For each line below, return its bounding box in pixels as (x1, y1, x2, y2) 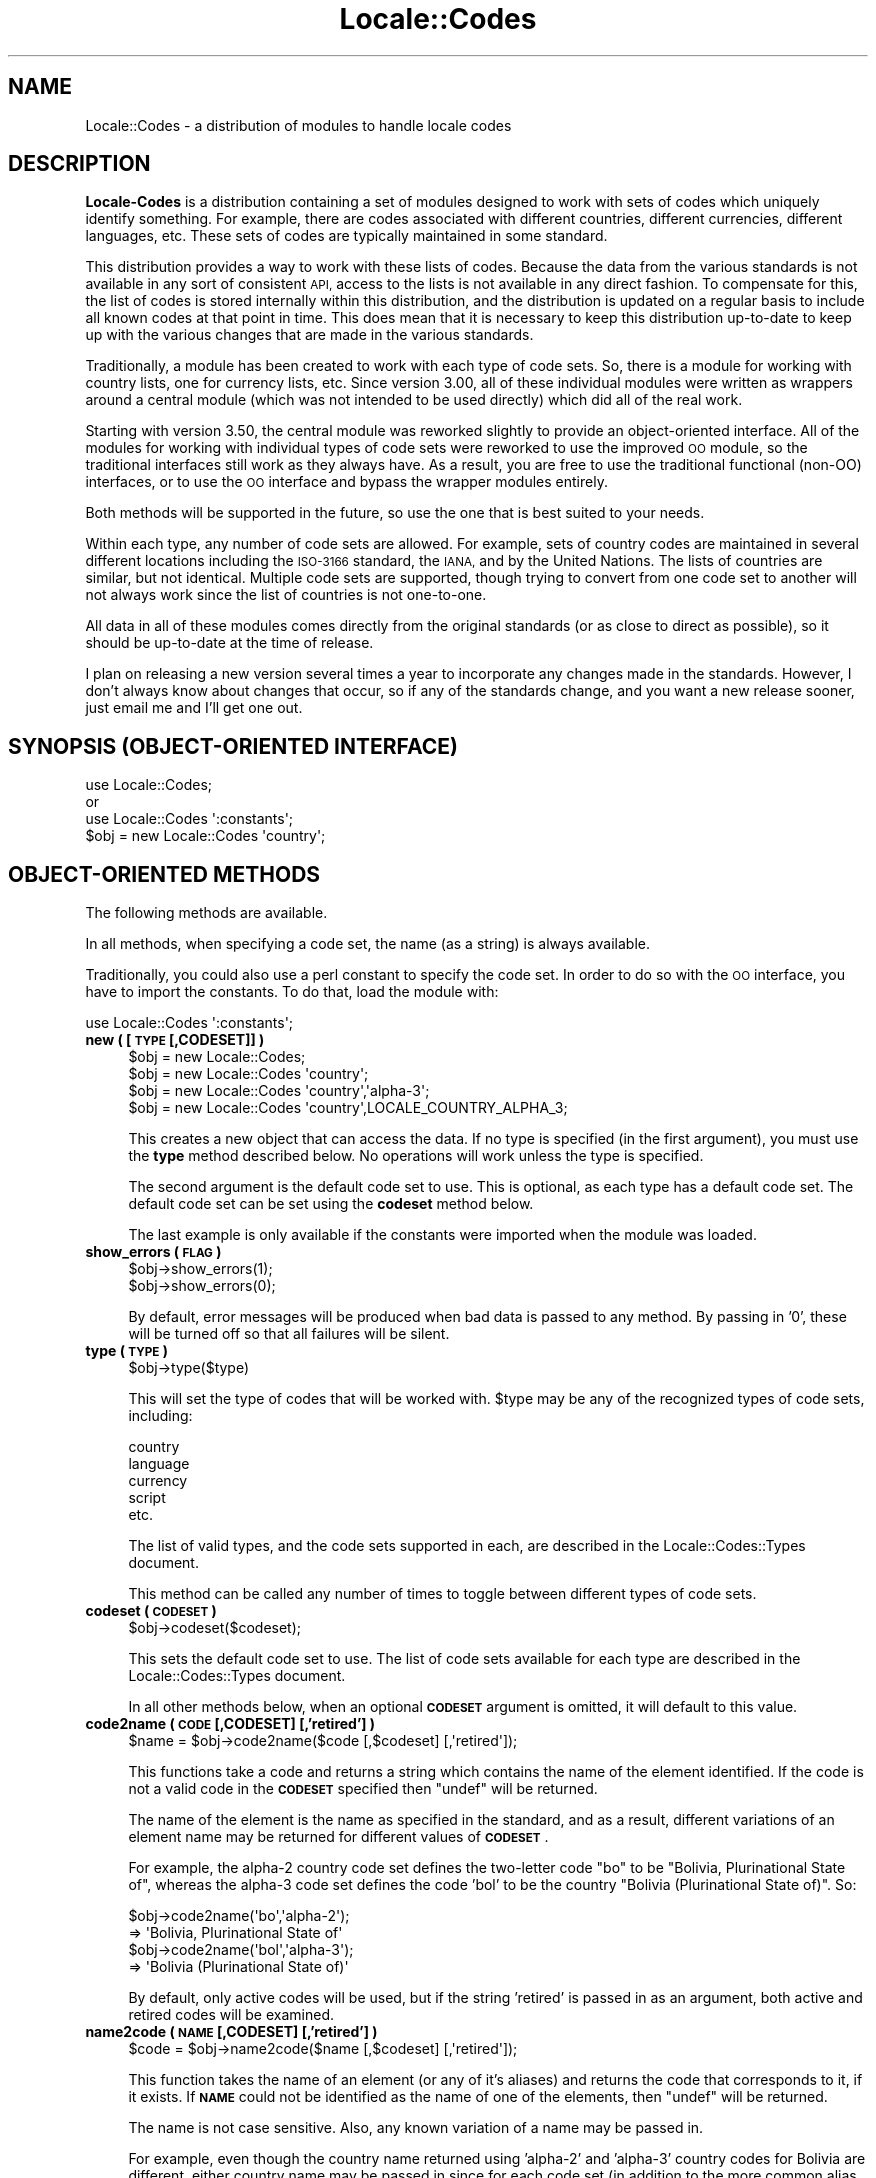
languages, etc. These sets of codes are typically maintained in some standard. (85, 227, 608, 245)
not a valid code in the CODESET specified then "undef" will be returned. (128, 1780, 598, 1798)
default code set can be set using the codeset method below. (128, 1195, 534, 1213)
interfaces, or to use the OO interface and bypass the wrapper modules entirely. (85, 473, 608, 491)
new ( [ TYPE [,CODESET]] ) (85, 1031, 265, 1049)
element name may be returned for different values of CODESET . (128, 1828, 549, 1846)
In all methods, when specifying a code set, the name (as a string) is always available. (85, 935, 650, 953)
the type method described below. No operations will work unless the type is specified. (128, 1147, 704, 1165)
